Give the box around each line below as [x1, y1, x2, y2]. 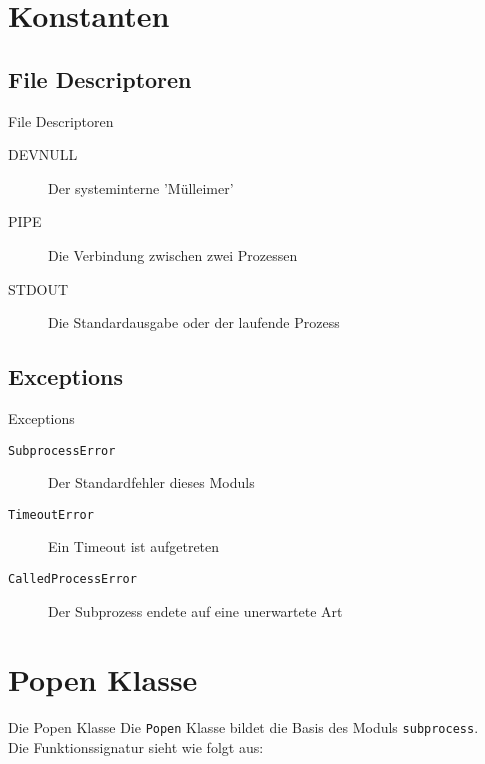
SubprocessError [8, 443, 116, 458]
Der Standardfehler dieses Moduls [48, 472, 255, 493]
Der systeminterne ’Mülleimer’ [48, 177, 234, 198]
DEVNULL [8, 144, 78, 165]
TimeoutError [8, 507, 94, 522]
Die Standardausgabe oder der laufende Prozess [48, 312, 340, 333]
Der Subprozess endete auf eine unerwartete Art [48, 600, 343, 621]
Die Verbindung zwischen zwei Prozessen [48, 244, 298, 265]
